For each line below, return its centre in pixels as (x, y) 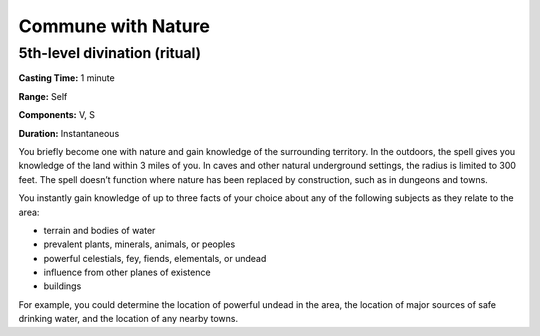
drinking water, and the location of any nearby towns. (128, 319)
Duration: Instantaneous (69, 133)
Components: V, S (56, 115)
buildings (62, 286)
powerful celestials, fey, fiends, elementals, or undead (155, 258)
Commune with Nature (114, 26)
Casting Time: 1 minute (66, 78)
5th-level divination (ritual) (110, 53)
